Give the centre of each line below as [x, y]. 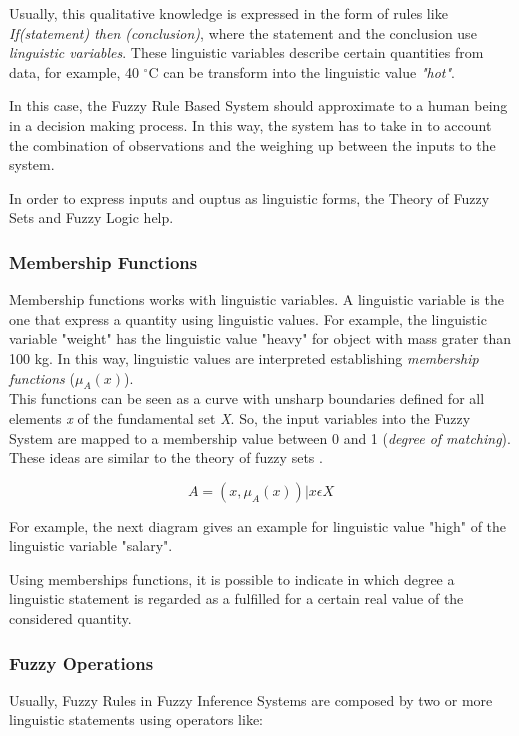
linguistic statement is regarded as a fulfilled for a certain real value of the [236, 598]
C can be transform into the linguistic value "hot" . [301, 71]
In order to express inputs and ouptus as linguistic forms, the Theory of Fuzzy [249, 197]
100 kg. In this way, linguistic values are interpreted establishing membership [244, 357]
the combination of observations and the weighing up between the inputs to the [252, 144]
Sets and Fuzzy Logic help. [91, 217]
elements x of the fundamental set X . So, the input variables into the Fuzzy [240, 417]
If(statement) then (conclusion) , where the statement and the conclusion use [243, 32]
